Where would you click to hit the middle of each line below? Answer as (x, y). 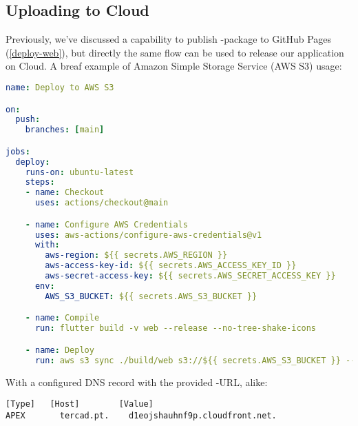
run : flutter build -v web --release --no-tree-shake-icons (176, 328)
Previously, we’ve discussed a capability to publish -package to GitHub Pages (169, 39)
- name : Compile (62, 318)
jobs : (18, 151)
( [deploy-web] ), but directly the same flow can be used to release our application (175, 52)
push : (28, 120)
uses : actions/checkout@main (102, 203)
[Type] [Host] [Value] (80, 404)
